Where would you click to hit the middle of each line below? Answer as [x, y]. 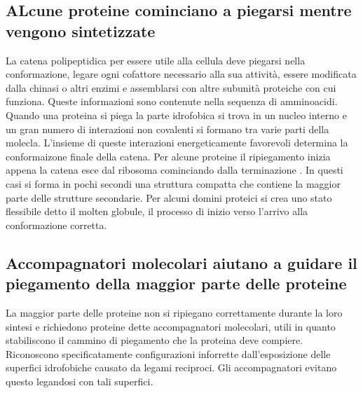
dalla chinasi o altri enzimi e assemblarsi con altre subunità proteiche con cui [171, 87]
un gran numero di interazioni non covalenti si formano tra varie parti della [167, 129]
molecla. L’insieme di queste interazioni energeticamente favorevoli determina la [177, 143]
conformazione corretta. [56, 225]
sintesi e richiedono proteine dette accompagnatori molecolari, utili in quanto [171, 326]
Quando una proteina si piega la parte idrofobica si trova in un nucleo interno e [176, 115]
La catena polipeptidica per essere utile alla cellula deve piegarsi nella [156, 60]
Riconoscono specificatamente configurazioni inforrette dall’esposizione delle [168, 353]
